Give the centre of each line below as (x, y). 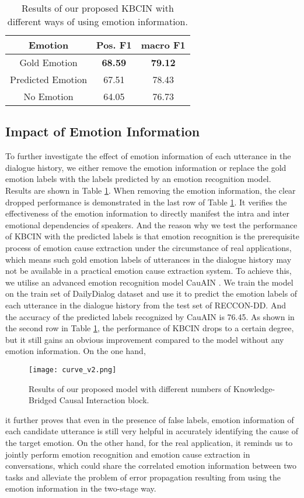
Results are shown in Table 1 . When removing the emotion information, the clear (151, 190)
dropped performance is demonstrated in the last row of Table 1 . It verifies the (146, 202)
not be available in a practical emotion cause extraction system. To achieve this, (148, 271)
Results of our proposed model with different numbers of (130, 388)
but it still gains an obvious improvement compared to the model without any (145, 339)
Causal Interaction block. (104, 400)
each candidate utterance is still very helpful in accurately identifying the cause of (152, 431)
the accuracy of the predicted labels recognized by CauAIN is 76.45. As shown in (150, 316)
